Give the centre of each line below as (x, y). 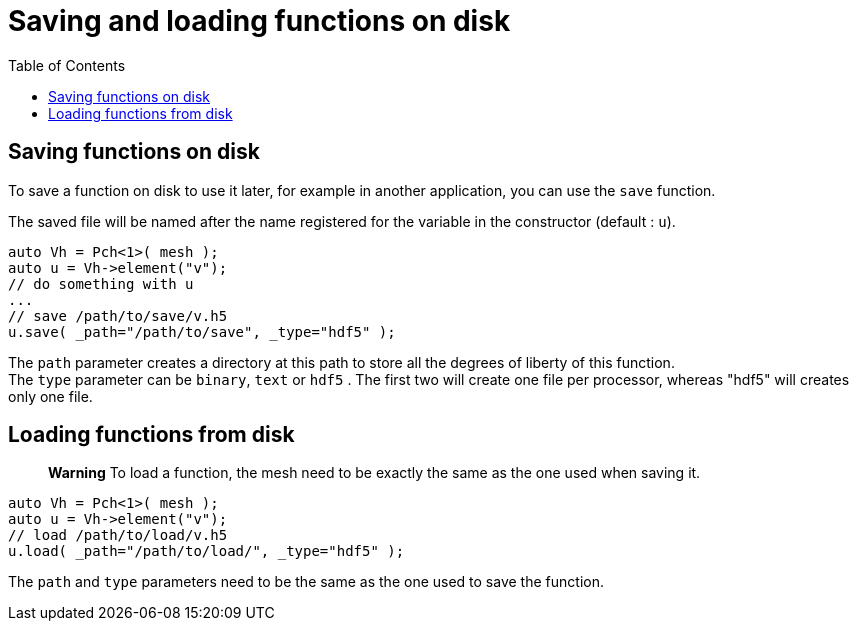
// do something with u (101, 283)
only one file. (50, 396)
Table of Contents (67, 65)
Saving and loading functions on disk (259, 21)
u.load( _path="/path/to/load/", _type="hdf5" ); (206, 551)
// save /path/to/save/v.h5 (118, 315)
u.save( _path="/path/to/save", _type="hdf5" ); (202, 331)
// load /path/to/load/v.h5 (118, 535)
